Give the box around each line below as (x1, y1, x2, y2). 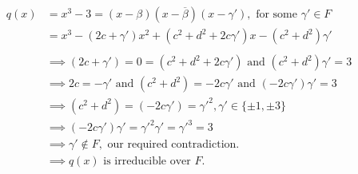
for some (256, 9, 297, 21)
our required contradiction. (107, 139, 240, 151)
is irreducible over (103, 156, 191, 168)
